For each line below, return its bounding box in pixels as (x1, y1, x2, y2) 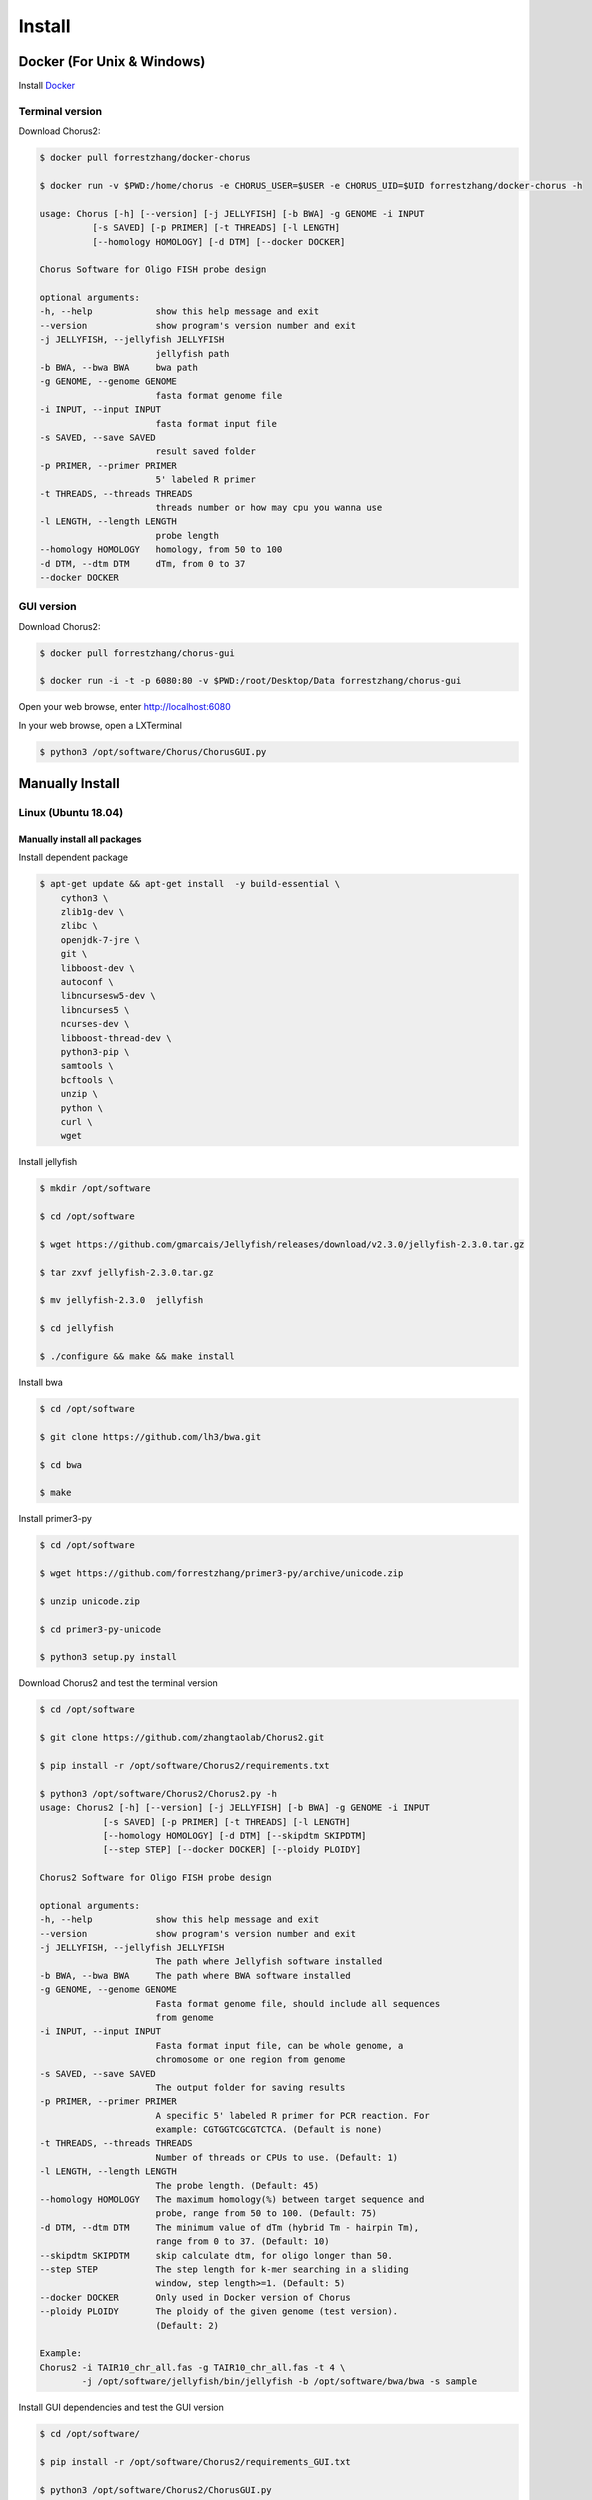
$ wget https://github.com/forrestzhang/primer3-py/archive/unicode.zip (39, 1568, 404, 1579)
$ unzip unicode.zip (39, 1595, 140, 1607)
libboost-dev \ (60, 962, 135, 974)
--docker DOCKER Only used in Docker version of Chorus (39, 2291, 351, 2303)
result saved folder (155, 446, 257, 457)
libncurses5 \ (60, 1004, 130, 1015)
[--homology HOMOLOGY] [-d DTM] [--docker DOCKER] (91, 236, 346, 247)
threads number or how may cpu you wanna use (155, 501, 383, 513)
